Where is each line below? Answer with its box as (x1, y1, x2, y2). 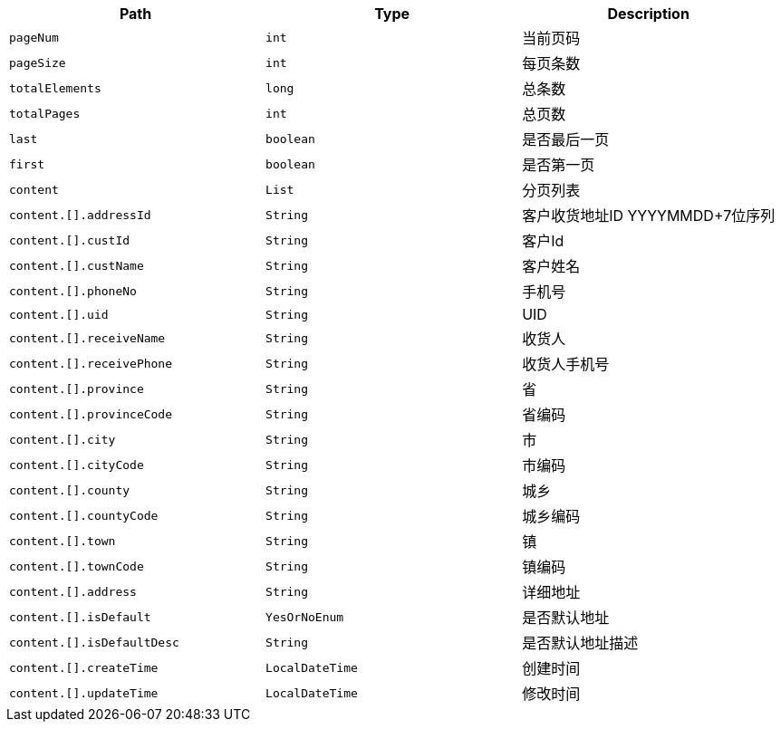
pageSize (9, 55, 66, 70)
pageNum (9, 30, 59, 44)
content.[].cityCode (9, 457, 144, 472)
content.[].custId (9, 233, 130, 247)
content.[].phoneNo (9, 283, 137, 298)
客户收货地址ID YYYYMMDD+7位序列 (522, 206, 776, 225)
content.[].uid (9, 307, 109, 321)
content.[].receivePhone (9, 356, 173, 370)
